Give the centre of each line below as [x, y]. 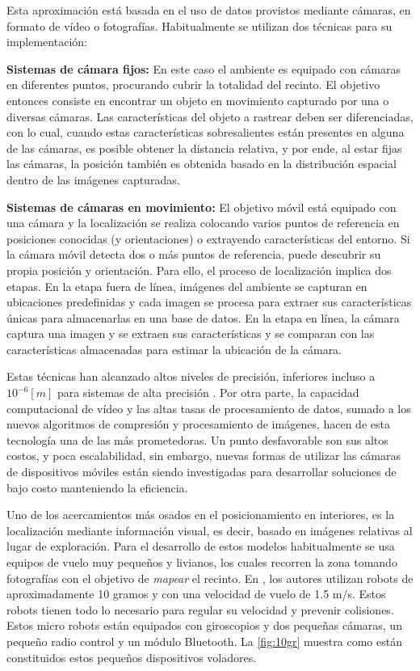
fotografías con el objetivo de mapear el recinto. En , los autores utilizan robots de [210, 578]
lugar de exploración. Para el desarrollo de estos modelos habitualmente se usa [201, 546]
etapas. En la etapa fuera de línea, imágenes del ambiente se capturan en [187, 286]
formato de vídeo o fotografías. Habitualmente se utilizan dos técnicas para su [199, 25]
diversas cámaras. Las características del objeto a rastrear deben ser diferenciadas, [210, 116]
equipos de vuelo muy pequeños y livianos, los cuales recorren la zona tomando [202, 562]
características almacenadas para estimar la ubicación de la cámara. [174, 349]
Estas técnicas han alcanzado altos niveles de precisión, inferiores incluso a [191, 376]
